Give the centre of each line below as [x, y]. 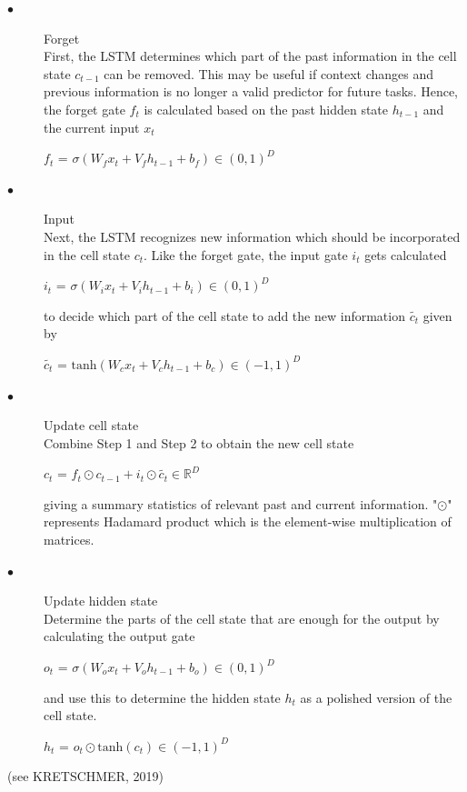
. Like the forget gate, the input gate [246, 254]
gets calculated [406, 254]
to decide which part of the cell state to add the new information [224, 315]
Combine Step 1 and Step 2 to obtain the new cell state [199, 442]
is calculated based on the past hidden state [266, 109]
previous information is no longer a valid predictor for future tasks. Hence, [251, 91]
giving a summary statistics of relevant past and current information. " [241, 503]
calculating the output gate [119, 636]
